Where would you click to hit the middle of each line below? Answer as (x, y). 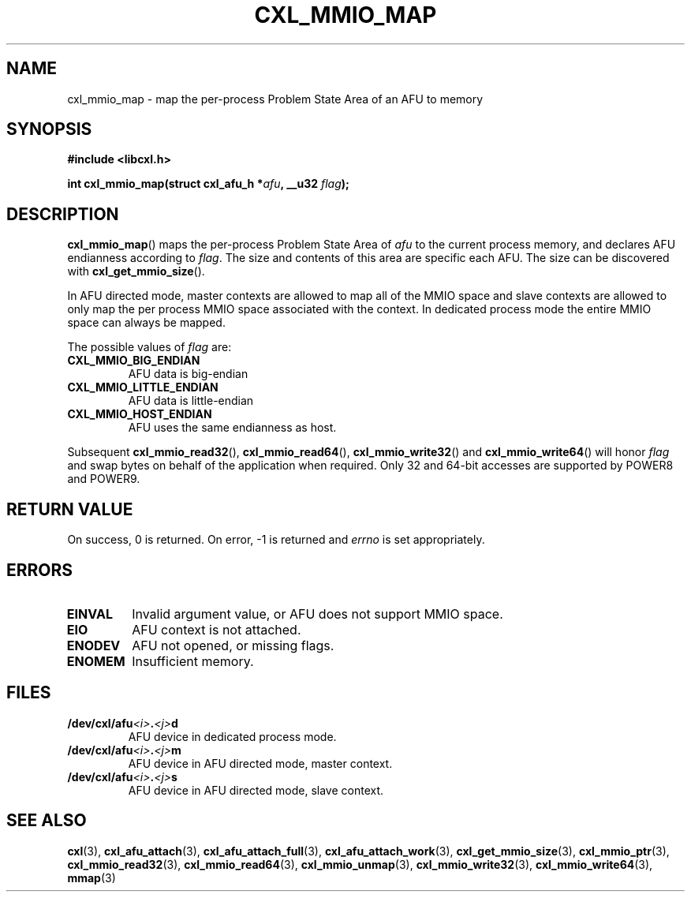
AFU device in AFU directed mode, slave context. (256, 790)
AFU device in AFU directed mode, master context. (260, 763)
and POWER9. (104, 479)
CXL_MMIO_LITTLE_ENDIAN (143, 387)
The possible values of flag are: (149, 347)
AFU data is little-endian (191, 401)
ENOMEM (96, 661)
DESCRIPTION (63, 214)
